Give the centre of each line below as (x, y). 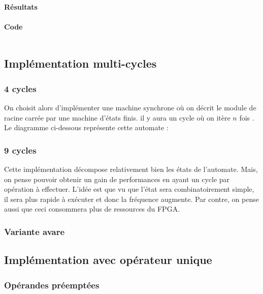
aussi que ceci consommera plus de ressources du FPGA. (92, 209)
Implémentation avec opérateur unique (108, 260)
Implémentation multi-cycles (80, 63)
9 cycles (20, 150)
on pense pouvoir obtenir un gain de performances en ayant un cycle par (117, 179)
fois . (247, 117)
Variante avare (35, 231)
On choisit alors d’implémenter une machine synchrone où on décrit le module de (130, 107)
